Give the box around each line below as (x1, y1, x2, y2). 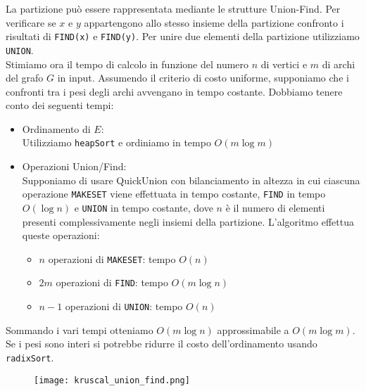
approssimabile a (217, 322, 289, 337)
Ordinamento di (22, 121, 91, 136)
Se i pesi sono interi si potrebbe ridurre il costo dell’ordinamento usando (6, 336, 317, 351)
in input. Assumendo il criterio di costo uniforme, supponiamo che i (57, 70, 349, 85)
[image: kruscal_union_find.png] (34, 375, 190, 385)
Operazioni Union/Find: (22, 159, 127, 174)
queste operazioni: (22, 228, 100, 243)
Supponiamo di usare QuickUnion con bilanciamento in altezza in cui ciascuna (22, 172, 360, 187)
